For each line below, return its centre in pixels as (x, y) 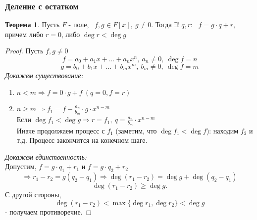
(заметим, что (136, 130)
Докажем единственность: (46, 156)
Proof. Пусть (24, 51)
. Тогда (161, 24)
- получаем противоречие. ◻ (49, 211)
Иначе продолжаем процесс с (61, 130)
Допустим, (21, 166)
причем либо (24, 34)
